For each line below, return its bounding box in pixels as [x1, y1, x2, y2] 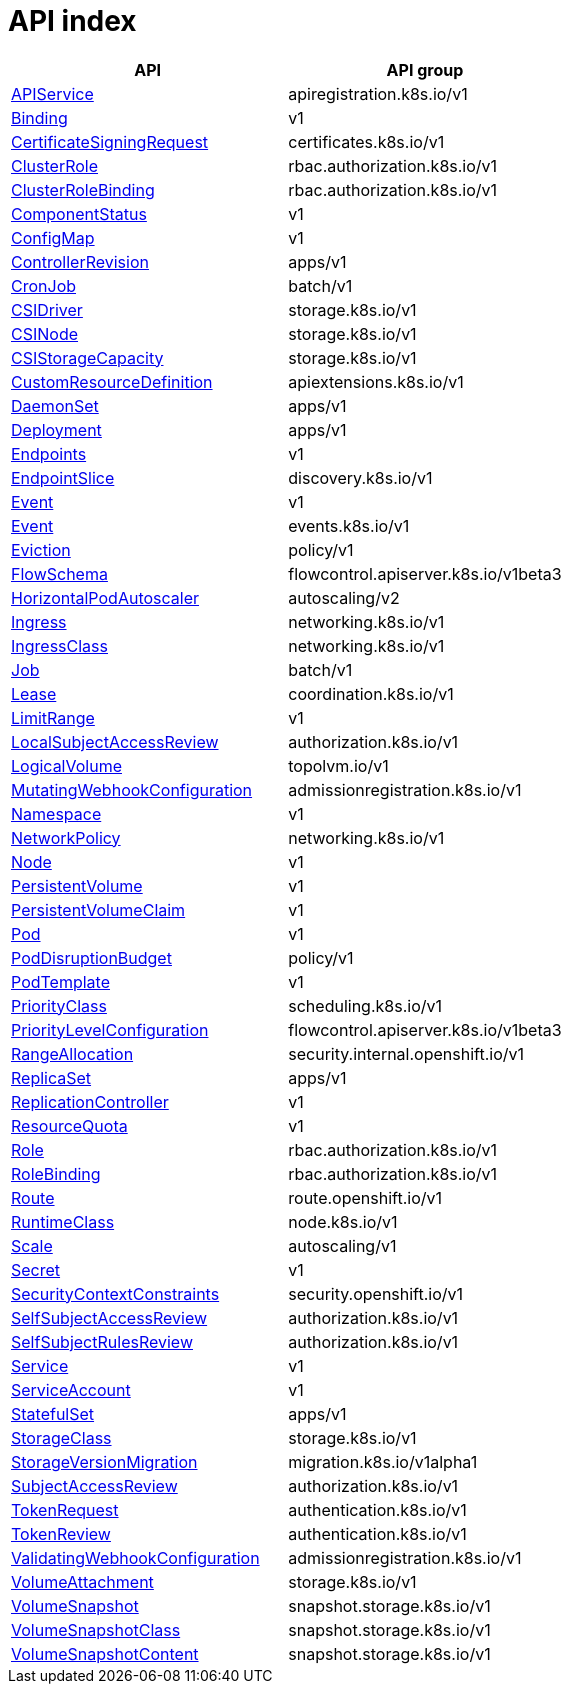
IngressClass [11, 635, 108, 656]
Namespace [11, 803, 102, 824]
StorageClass [11, 1427, 112, 1448]
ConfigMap [11, 227, 95, 248]
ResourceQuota [11, 1115, 128, 1136]
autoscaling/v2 [288, 587, 400, 608]
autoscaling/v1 [288, 1235, 397, 1256]
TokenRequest [11, 1499, 119, 1520]
